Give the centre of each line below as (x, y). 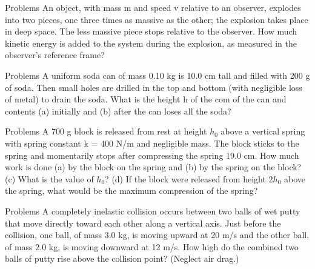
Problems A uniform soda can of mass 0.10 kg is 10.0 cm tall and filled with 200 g (157, 75)
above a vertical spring (263, 131)
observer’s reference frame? (55, 55)
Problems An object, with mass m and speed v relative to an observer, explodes (153, 7)
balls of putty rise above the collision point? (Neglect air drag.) (122, 258)
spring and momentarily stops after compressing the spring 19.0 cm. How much (152, 155)
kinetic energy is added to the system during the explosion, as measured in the (151, 43)
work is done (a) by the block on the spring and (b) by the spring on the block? (153, 167)
